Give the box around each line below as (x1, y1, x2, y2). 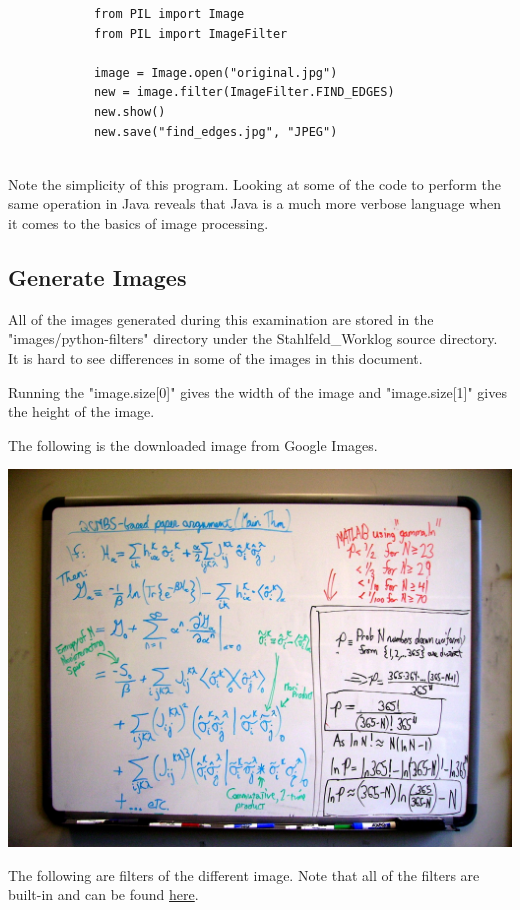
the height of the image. (8, 401, 155, 422)
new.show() (93, 104, 166, 119)
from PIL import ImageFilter (93, 26, 288, 41)
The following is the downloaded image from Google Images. (8, 434, 378, 455)
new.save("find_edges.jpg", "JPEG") (93, 124, 338, 139)
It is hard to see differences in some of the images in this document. (8, 347, 423, 368)
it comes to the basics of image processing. (8, 212, 269, 233)
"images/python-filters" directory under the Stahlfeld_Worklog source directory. (8, 328, 498, 349)
